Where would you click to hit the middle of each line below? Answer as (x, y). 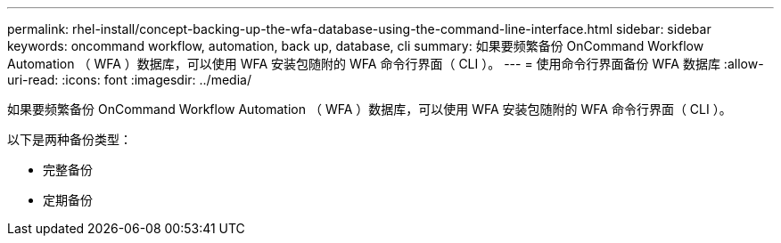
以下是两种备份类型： (70, 139)
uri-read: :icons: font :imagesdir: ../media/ (129, 80)
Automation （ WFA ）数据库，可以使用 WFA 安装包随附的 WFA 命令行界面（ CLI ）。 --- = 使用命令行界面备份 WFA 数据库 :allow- (386, 64)
